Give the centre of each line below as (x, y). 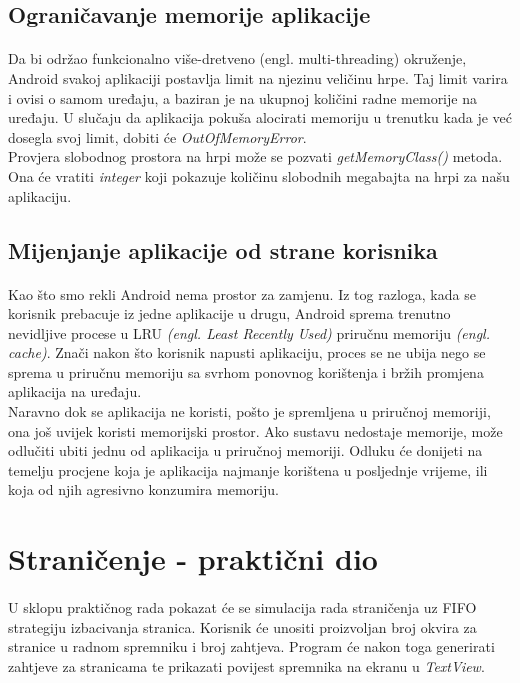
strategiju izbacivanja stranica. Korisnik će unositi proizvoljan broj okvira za (242, 626)
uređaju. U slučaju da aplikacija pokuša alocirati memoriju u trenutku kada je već (260, 117)
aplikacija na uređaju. (75, 391)
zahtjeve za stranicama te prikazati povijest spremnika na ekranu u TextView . (246, 665)
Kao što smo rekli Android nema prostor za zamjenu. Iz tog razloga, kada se (242, 293)
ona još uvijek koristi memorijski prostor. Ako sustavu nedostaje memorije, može (255, 430)
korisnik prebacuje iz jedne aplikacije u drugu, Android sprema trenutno (229, 313)
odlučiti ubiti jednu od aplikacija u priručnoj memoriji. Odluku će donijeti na (245, 450)
